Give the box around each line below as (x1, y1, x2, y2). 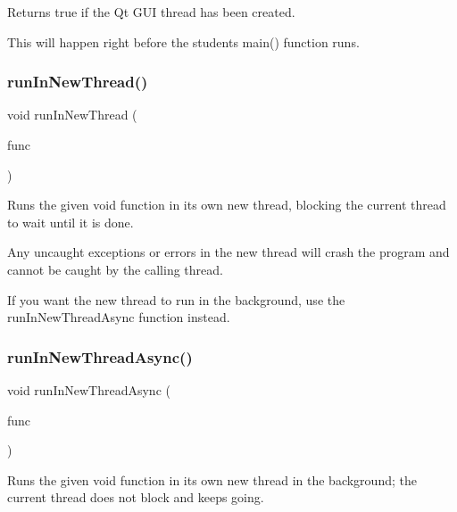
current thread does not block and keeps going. (7, 488, 264, 507)
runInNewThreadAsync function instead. (7, 308, 230, 326)
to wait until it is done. (7, 212, 134, 231)
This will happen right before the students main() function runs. (7, 32, 360, 51)
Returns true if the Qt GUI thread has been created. (7, 3, 295, 21)
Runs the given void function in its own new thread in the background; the (7, 470, 417, 489)
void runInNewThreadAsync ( (7, 380, 170, 399)
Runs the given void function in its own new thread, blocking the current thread (7, 195, 446, 214)
